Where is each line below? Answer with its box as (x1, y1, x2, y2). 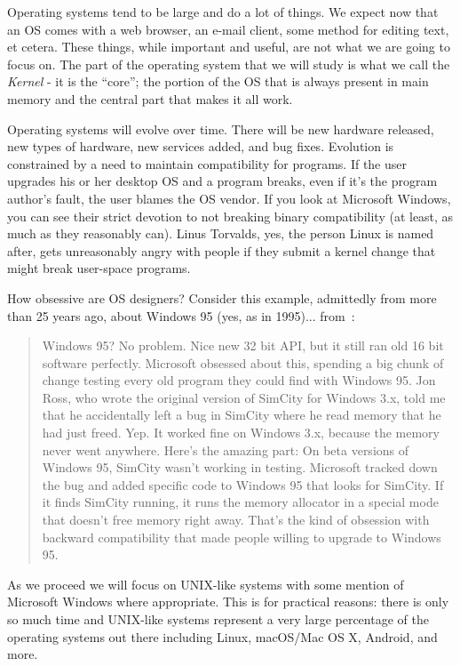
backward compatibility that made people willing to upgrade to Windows (42, 527, 441, 546)
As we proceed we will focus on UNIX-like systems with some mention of (7, 574, 404, 593)
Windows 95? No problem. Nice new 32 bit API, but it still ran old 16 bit (42, 336, 444, 355)
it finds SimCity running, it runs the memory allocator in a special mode (42, 493, 439, 511)
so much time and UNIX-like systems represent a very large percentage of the (7, 610, 429, 628)
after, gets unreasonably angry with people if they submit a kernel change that (7, 241, 436, 260)
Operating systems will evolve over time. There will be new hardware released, (7, 119, 434, 138)
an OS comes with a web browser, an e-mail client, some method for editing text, (7, 20, 449, 38)
